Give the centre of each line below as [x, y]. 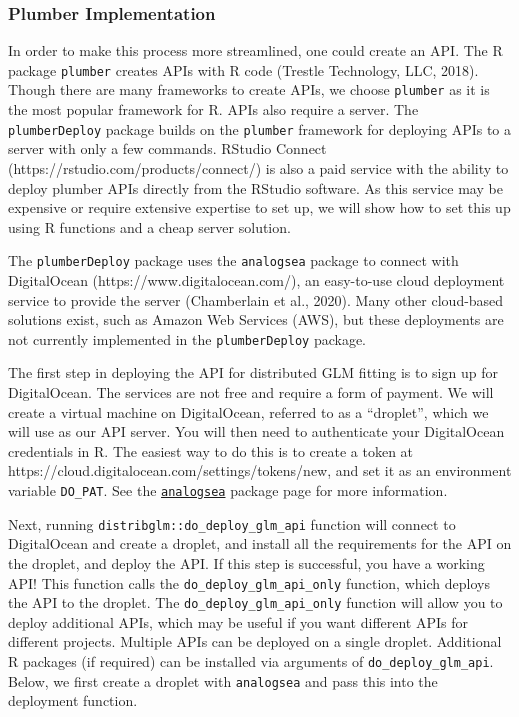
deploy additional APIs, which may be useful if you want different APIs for [238, 621]
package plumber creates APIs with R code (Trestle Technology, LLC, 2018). [243, 69]
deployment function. [73, 700]
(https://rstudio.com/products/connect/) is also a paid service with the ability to [258, 167]
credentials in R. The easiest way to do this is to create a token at [211, 450]
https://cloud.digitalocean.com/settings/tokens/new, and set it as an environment [260, 470]
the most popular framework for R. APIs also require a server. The [213, 109]
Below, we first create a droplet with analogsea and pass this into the [223, 680]
